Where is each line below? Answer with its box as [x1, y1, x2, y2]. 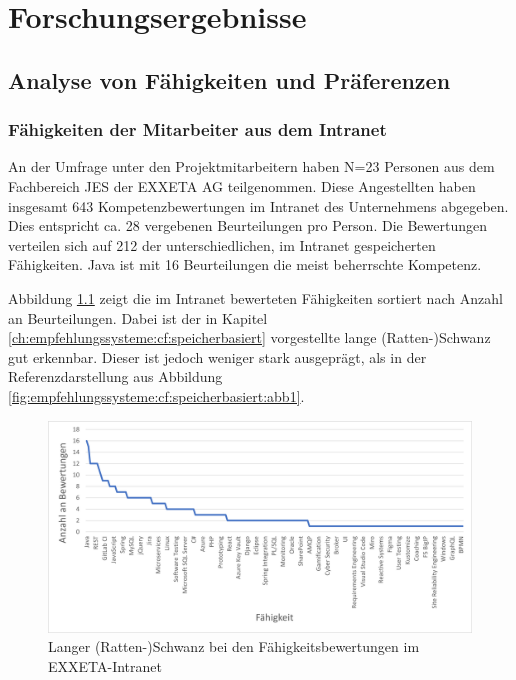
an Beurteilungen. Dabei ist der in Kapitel [8, 307, 268, 328]
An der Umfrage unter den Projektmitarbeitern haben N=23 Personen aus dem [8, 156, 495, 177]
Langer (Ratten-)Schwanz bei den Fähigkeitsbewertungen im [48, 636, 420, 657]
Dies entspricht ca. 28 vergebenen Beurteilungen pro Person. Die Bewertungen [8, 215, 487, 236]
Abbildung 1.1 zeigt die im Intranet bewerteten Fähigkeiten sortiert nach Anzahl [8, 287, 503, 308]
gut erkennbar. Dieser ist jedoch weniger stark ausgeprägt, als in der [8, 346, 427, 367]
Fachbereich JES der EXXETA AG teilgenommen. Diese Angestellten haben [8, 175, 476, 196]
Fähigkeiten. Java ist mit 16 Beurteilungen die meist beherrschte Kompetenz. [8, 254, 482, 275]
